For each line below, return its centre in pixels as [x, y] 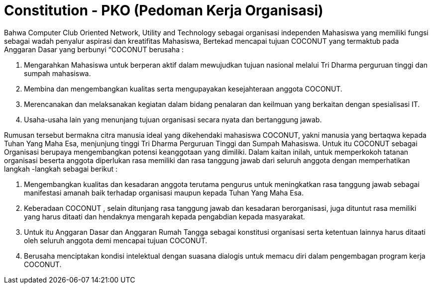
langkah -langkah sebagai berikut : [61, 169]
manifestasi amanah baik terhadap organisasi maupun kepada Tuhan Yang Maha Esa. [164, 192]
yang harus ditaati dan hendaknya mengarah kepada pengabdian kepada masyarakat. [164, 216]
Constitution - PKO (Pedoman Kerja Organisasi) [164, 10]
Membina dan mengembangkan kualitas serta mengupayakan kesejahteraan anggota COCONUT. [183, 89]
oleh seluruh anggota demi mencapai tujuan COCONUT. [116, 240]
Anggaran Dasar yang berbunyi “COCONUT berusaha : [94, 49]
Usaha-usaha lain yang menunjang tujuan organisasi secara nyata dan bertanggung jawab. [173, 119]
